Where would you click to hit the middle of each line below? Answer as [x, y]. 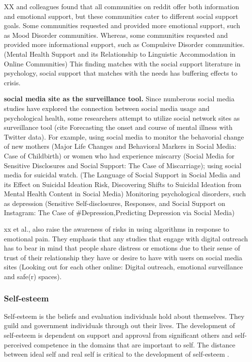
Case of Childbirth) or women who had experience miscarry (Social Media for [119, 155]
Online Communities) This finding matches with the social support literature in [122, 63]
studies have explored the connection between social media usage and [107, 108]
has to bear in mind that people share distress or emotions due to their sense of [122, 248]
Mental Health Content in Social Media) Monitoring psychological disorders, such [125, 194]
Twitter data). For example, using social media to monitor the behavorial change [124, 136]
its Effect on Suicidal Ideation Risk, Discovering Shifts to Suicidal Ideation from [123, 184]
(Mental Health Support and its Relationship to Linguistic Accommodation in [120, 54]
